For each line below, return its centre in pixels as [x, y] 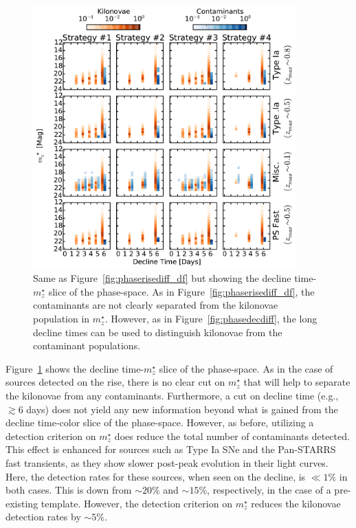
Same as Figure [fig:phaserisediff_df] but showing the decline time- [175, 278]
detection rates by [43, 517]
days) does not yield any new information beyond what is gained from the [182, 409]
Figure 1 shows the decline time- [75, 368]
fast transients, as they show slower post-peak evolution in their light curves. [167, 463]
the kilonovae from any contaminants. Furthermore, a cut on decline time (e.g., [172, 396]
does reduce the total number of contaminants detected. [232, 436]
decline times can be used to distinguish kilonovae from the [158, 332]
